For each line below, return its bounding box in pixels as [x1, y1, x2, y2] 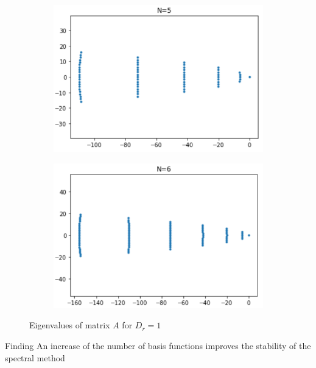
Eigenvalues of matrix [29, 319, 110, 331]
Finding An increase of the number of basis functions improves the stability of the [5, 339, 311, 352]
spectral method [5, 351, 65, 364]
